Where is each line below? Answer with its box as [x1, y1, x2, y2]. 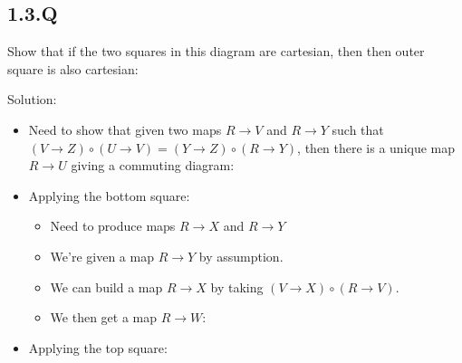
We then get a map [50, 308, 158, 327]
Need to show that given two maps [28, 119, 222, 139]
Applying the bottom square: [28, 186, 190, 205]
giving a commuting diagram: [71, 156, 235, 175]
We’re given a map [50, 246, 154, 265]
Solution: [7, 90, 57, 109]
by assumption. [198, 246, 284, 265]
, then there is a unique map [297, 138, 456, 157]
